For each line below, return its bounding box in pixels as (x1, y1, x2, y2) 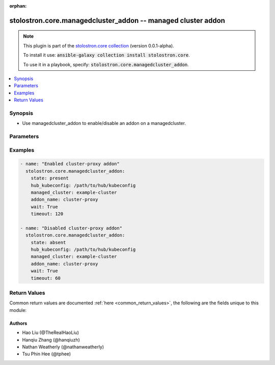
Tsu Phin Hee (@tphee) (22, 351, 71, 357)
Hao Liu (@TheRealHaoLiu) (22, 329, 79, 336)
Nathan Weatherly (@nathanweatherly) (22, 344, 104, 350)
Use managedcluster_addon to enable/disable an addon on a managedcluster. (22, 120, 186, 126)
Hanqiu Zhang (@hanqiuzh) (22, 336, 80, 343)
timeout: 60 (31, 275, 61, 281)
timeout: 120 (31, 211, 64, 217)
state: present (31, 175, 69, 181)
